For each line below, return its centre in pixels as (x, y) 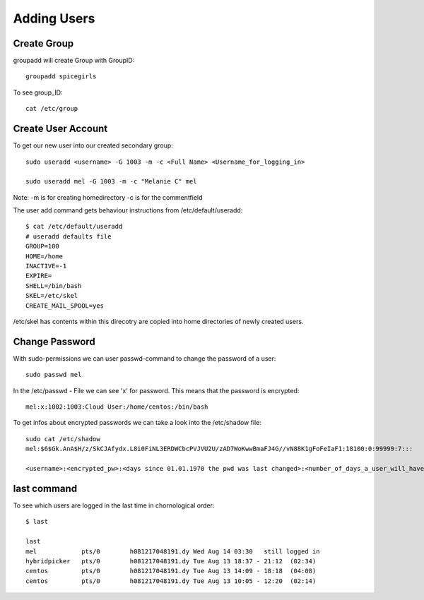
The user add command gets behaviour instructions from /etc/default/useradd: (128, 210)
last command (45, 488)
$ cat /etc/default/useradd (74, 227)
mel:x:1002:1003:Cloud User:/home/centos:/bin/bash (117, 407)
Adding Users (54, 18)
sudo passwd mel (54, 375)
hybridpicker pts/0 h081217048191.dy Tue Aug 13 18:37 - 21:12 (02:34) (171, 561)
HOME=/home (45, 256)
